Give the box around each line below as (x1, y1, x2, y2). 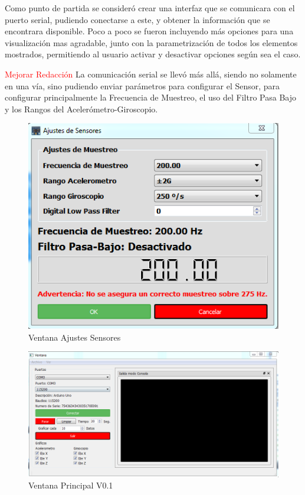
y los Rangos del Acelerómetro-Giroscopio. (5, 102, 158, 115)
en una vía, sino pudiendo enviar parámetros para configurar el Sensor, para (5, 79, 280, 92)
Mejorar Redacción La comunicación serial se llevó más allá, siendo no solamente (5, 67, 297, 80)
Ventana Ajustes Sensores (28, 331, 121, 343)
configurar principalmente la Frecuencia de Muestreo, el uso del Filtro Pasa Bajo (5, 91, 296, 103)
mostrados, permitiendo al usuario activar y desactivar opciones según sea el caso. (5, 48, 301, 60)
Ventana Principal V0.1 (28, 479, 113, 491)
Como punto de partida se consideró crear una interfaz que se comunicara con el (5, 2, 295, 14)
